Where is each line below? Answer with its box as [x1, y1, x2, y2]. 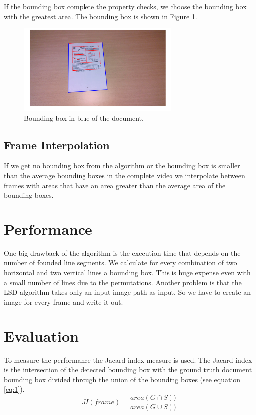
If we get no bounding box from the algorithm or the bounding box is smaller [4, 160, 240, 171]
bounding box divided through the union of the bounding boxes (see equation [4, 374, 241, 384]
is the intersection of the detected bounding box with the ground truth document [4, 364, 252, 375]
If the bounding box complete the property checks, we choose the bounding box [4, 1, 247, 11]
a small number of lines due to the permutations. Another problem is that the [4, 277, 242, 287]
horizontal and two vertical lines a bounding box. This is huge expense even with [4, 267, 251, 278]
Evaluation [4, 325, 79, 346]
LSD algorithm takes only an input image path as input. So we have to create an [4, 287, 251, 297]
